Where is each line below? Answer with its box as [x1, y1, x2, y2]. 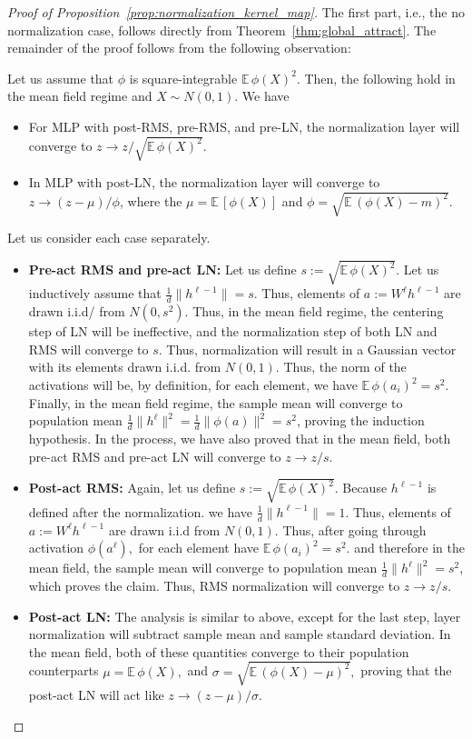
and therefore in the [354, 538, 465, 557]
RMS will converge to [28, 339, 149, 358]
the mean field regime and [7, 86, 152, 105]
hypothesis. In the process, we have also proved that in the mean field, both [28, 429, 451, 448]
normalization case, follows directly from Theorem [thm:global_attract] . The [7, 20, 437, 39]
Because [342, 478, 388, 497]
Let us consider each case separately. [7, 228, 211, 247]
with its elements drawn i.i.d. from [28, 357, 221, 376]
